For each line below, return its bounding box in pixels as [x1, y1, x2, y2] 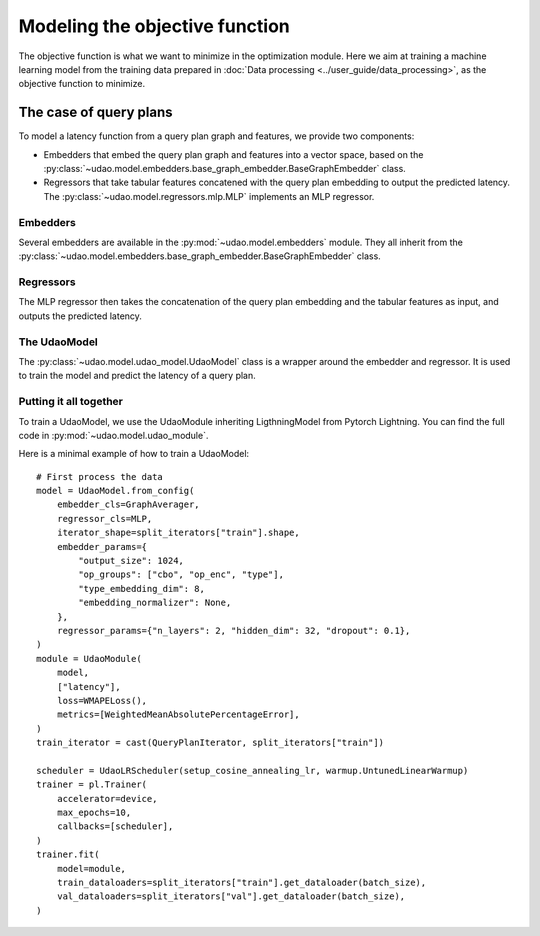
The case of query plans [18, 104, 174, 121]
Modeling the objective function [18, 15, 290, 37]
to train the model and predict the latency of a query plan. [18, 370, 257, 382]
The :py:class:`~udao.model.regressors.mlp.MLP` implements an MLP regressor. [43, 190, 375, 202]
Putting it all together [18, 395, 124, 409]
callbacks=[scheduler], [56, 821, 174, 832]
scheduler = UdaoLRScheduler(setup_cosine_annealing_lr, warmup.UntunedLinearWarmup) [36, 765, 469, 776]
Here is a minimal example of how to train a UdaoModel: [18, 448, 250, 460]
